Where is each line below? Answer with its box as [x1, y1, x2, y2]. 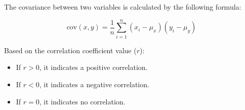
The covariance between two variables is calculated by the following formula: [4, 2, 241, 12]
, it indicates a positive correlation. [39, 62, 148, 72]
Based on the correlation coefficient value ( [4, 45, 137, 55]
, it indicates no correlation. [39, 96, 126, 106]
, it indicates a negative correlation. [39, 79, 149, 89]
